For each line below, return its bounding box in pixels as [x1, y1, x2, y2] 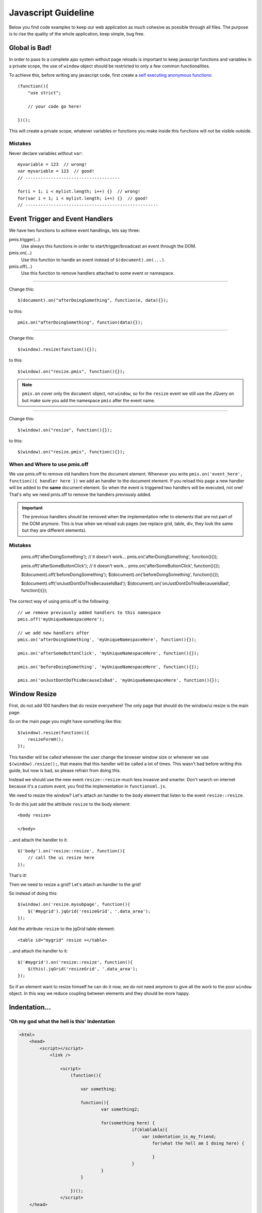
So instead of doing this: [9, 890, 58, 896]
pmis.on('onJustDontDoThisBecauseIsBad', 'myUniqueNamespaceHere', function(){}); [17, 677, 220, 683]
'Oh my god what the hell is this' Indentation [9, 1018, 115, 1025]
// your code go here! [27, 104, 82, 109]
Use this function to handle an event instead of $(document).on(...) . [21, 257, 166, 262]
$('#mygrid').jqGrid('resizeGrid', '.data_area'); [27, 908, 151, 914]
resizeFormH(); [27, 737, 64, 742]
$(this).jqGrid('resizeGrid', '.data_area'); [27, 966, 138, 972]
